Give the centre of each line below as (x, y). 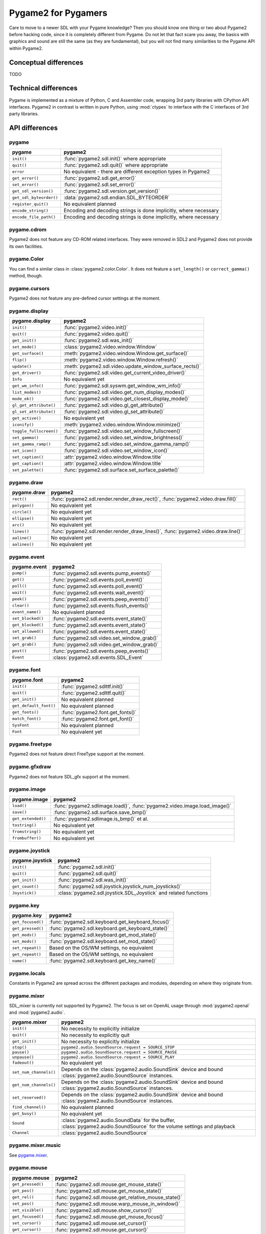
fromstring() (27, 832)
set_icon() (24, 450)
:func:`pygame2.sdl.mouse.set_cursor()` (101, 1223)
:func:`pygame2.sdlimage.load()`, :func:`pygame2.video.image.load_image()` (142, 806)
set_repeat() (27, 948)
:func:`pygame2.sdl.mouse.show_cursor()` (104, 1210)
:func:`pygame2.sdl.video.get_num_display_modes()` (125, 392)
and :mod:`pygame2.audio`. (37, 1012)
